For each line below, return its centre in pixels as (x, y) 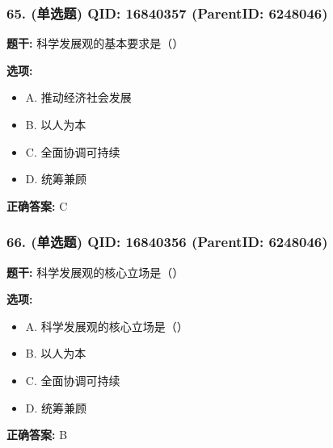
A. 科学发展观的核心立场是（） (107, 326)
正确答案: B (37, 435)
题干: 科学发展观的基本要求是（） (95, 43)
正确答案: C (37, 205)
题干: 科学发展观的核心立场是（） (95, 272)
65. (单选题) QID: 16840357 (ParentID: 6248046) (167, 13)
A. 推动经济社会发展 (78, 97)
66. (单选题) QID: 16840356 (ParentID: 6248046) (167, 242)
